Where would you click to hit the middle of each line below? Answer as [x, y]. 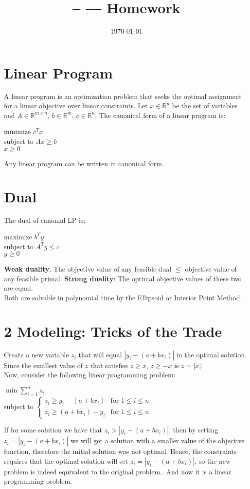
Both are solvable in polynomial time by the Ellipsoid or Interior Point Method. [123, 297]
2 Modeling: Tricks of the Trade [113, 331]
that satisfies [109, 365]
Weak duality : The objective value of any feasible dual [88, 269]
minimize [18, 131]
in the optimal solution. [212, 354]
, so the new [213, 460]
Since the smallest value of [43, 365]
